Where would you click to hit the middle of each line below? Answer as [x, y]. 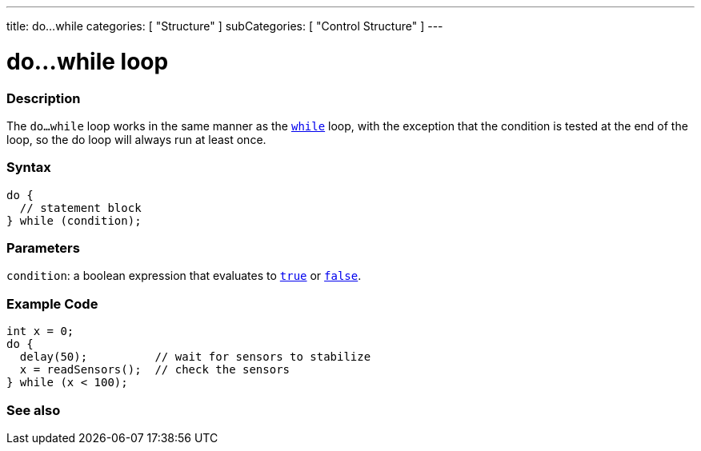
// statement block [80, 208]
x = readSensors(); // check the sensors [155, 370]
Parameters [43, 248]
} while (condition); [74, 220]
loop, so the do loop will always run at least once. [136, 139]
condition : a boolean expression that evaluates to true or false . [184, 276]
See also [34, 410]
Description [44, 98]
